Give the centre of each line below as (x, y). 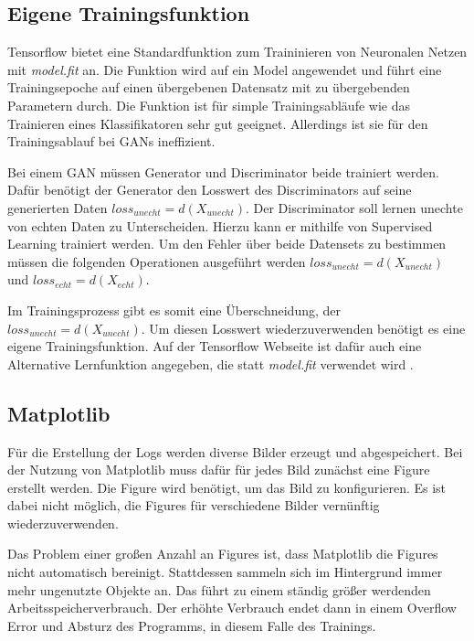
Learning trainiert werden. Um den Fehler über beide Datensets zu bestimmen (227, 244)
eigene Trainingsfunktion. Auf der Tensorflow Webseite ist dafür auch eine (215, 346)
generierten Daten (58, 207)
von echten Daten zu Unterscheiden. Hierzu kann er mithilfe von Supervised (220, 225)
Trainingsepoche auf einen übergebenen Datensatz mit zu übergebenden (209, 87)
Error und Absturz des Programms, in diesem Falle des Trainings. (192, 625)
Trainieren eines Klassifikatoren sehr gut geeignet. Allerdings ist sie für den (218, 123)
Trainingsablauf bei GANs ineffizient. (111, 141)
